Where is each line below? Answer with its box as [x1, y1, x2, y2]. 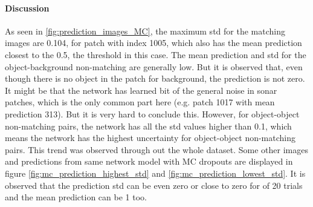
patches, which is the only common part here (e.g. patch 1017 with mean [5, 96, 275, 108]
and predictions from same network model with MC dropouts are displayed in [5, 155, 293, 168]
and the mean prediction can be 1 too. [5, 191, 147, 203]
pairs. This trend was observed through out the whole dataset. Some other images [5, 143, 308, 156]
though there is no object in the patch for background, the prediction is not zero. [5, 72, 305, 85]
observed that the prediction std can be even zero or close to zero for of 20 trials [5, 179, 303, 191]
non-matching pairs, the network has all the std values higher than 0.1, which [5, 119, 292, 132]
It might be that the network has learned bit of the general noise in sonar [5, 84, 277, 96]
